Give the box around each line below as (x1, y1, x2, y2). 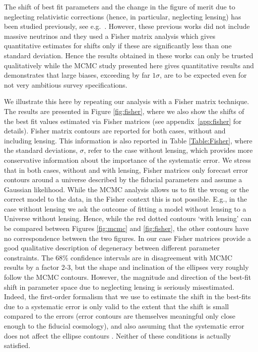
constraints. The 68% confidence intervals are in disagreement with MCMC (4, 252, 233, 262)
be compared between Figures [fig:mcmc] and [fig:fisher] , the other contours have (4, 223, 249, 234)
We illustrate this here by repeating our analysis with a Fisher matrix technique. (4, 96, 249, 107)
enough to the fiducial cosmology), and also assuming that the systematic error (4, 321, 245, 331)
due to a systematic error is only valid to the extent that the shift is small (4, 301, 229, 311)
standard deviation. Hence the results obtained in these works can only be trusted (4, 50, 254, 60)
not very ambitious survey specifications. (4, 79, 128, 90)
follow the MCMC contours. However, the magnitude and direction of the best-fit (4, 272, 252, 282)
